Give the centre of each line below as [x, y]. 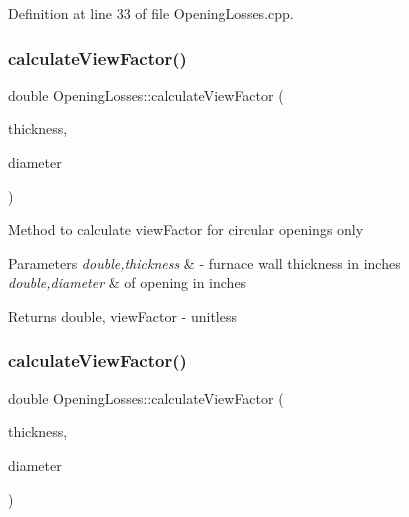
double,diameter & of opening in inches [127, 282]
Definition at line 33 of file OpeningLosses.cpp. [151, 13]
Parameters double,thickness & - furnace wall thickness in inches [204, 262]
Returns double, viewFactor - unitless [122, 315]
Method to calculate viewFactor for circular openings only [186, 229]
